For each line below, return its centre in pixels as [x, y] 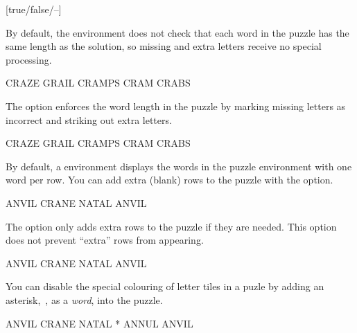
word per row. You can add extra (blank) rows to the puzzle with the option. [169, 180]
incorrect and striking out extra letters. [89, 119]
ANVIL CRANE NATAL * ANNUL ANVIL [99, 323]
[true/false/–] [34, 9]
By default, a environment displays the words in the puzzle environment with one [179, 166]
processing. [29, 59]
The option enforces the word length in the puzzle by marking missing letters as [176, 106]
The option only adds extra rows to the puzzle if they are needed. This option [171, 226]
